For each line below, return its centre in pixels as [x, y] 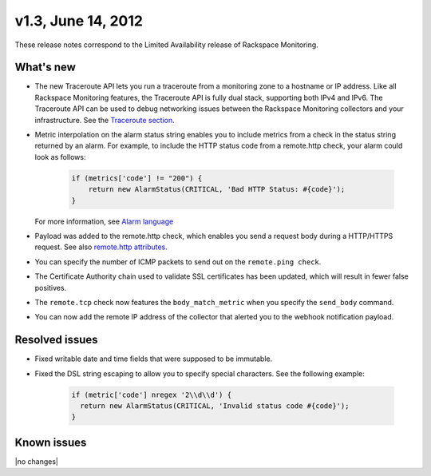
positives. [51, 288]
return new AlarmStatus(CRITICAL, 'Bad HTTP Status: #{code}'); [217, 189]
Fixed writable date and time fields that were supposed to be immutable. [154, 359]
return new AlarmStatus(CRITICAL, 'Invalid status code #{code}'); [215, 406]
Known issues [51, 442]
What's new [45, 67]
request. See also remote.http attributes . [101, 247]
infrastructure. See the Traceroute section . [105, 120]
